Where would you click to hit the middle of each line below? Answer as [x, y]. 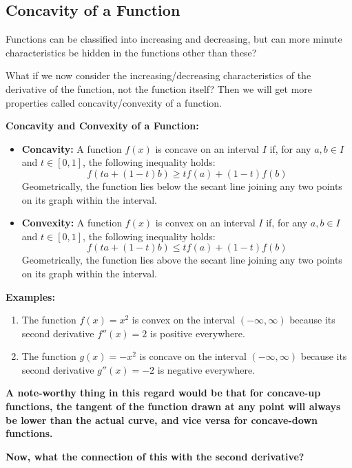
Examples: [30, 296]
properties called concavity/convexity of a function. [114, 102]
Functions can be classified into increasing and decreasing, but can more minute [174, 39]
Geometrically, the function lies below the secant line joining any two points [182, 185]
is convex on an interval [205, 223]
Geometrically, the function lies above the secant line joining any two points [182, 260]
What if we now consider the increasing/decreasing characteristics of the [158, 75]
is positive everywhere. [198, 333]
